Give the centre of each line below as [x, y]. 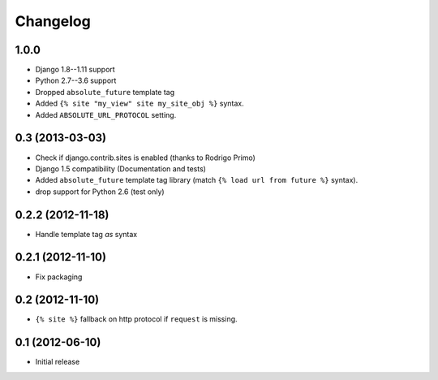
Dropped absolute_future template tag [105, 92]
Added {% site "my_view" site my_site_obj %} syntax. [140, 104]
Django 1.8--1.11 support [75, 70]
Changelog [53, 21]
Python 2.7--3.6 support [76, 80]
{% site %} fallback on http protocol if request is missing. [137, 319]
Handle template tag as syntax [86, 234]
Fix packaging [59, 277]
